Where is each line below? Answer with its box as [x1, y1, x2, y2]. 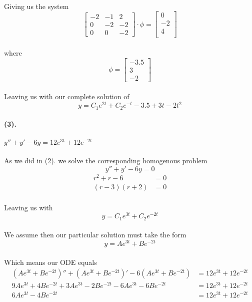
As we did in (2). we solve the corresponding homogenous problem [4, 155, 207, 166]
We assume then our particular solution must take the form [4, 229, 186, 240]
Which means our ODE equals [4, 256, 97, 267]
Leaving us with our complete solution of [4, 91, 129, 102]
